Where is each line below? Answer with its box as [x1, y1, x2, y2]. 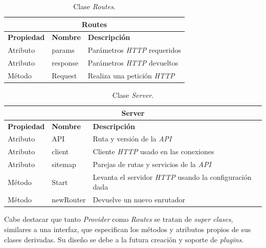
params [52, 45, 75, 55]
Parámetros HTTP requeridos [87, 45, 181, 55]
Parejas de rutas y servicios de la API [93, 159, 211, 170]
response [52, 57, 79, 68]
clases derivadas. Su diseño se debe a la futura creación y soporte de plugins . [4, 234, 244, 244]
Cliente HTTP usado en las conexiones [93, 146, 214, 157]
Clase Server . [112, 90, 154, 100]
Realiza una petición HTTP [87, 70, 175, 80]
